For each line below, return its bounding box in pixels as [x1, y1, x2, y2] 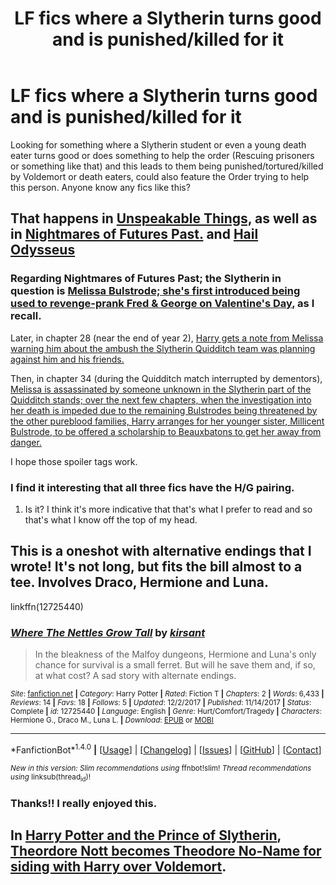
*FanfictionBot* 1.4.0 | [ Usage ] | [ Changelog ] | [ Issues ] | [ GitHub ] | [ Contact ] [10, 742, 322, 756]
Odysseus [10, 242, 76, 259]
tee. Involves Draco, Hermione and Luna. [10, 574, 270, 591]
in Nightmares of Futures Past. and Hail [10, 226, 259, 243]
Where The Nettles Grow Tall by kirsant [10, 625, 206, 639]
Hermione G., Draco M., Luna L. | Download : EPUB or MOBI [10, 715, 214, 726]
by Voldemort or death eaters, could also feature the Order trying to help [10, 170, 310, 182]
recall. [10, 309, 42, 323]
